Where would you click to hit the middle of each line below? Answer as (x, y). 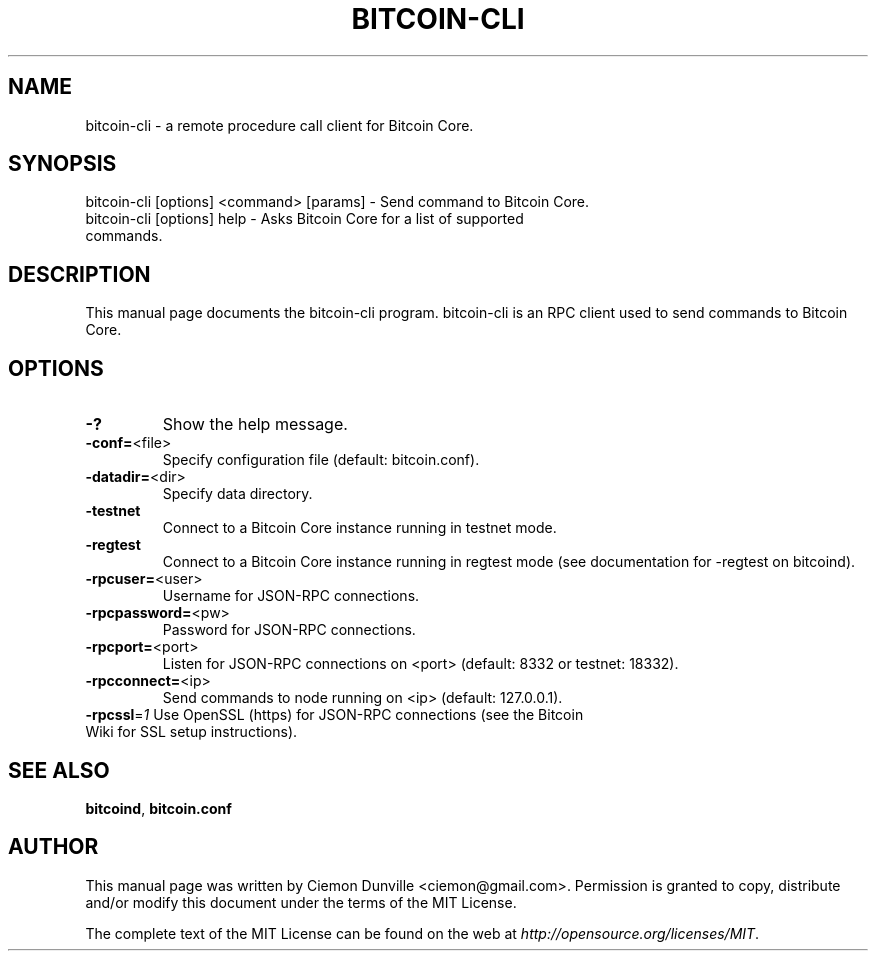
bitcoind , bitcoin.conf (158, 808)
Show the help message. (255, 424)
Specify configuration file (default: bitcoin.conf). (321, 460)
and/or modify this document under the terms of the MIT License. (301, 902)
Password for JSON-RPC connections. (289, 630)
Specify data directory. (237, 494)
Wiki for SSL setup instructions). (191, 732)
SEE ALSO (59, 770)
